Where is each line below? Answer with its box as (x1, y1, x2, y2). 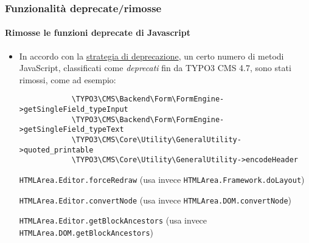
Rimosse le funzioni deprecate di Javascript (5, 26, 190, 39)
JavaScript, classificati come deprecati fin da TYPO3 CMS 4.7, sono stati (19, 61, 291, 74)
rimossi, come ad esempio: (19, 73, 116, 86)
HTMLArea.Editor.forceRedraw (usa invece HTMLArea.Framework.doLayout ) (19, 173, 305, 186)
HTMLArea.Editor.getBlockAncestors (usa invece (19, 214, 207, 227)
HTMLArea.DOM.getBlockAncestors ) (19, 225, 154, 238)
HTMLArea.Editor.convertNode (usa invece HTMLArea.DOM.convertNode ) (19, 193, 292, 206)
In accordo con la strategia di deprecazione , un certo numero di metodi (19, 49, 284, 62)
